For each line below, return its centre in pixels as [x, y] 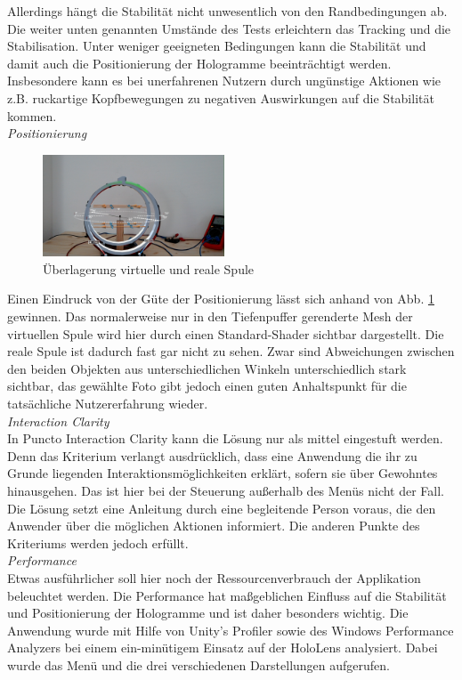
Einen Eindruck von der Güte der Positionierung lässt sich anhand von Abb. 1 [221, 299]
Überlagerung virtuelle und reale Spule [149, 268]
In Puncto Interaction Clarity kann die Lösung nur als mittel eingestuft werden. [225, 438]
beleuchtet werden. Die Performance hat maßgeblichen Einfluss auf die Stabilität [227, 595]
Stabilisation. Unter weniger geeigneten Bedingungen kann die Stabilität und [217, 46]
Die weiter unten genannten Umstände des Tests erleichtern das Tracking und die [229, 28]
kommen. [32, 115]
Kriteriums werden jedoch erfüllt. [98, 542]
